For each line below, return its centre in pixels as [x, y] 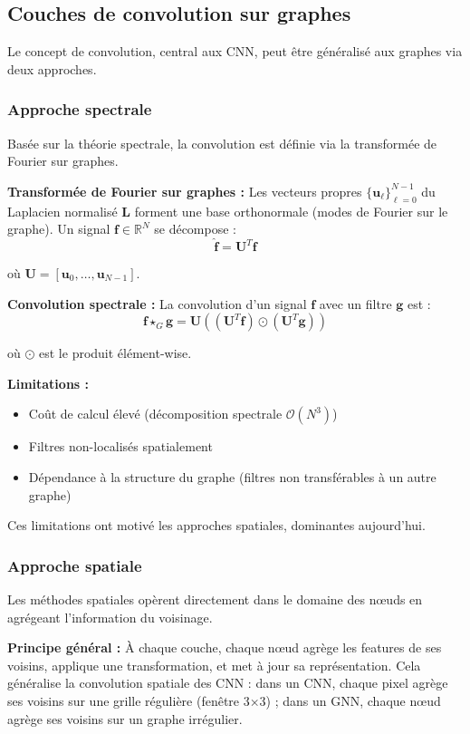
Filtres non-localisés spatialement [120, 446]
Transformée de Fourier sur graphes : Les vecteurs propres [185, 191]
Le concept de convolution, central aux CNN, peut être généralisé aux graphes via [235, 51]
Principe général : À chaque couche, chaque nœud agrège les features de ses [225, 647]
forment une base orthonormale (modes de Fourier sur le [291, 211]
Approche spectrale [80, 109]
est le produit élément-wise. [115, 353]
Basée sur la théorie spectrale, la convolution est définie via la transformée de [222, 143]
